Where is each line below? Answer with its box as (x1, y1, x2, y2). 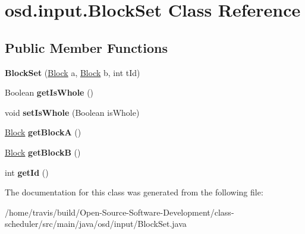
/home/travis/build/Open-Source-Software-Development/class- (5, 205, 234, 218)
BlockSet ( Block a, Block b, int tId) (5, 66, 140, 78)
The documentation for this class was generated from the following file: (5, 186, 263, 198)
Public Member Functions (5, 38, 168, 56)
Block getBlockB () (5, 146, 81, 158)
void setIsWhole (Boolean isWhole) (5, 106, 140, 118)
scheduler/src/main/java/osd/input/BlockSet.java (5, 217, 187, 230)
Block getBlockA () (5, 126, 81, 138)
